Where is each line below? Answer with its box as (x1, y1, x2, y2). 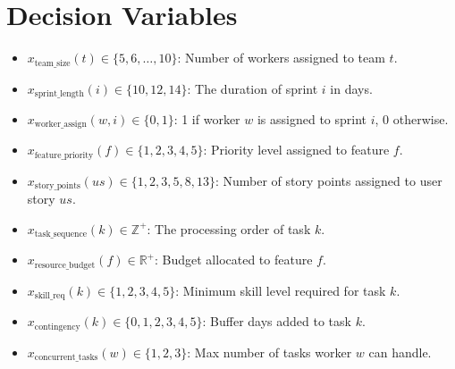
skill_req (34, 291, 65, 301)
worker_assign (34, 120, 87, 130)
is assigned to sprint (257, 110, 367, 129)
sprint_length (34, 89, 84, 99)
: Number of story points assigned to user (215, 171, 442, 189)
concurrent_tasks (34, 353, 98, 363)
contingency (34, 322, 80, 331)
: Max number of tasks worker (187, 342, 352, 361)
